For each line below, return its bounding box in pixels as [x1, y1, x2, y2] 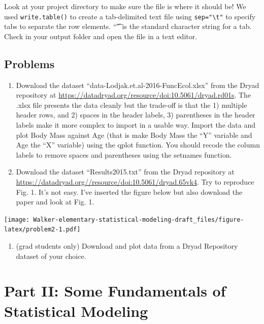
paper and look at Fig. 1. [16, 196, 94, 207]
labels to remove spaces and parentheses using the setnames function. [16, 149, 232, 160]
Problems [4, 55, 55, 71]
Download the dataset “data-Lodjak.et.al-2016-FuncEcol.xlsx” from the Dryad [16, 79, 259, 90]
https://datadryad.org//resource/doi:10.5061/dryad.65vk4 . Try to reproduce [16, 176, 254, 187]
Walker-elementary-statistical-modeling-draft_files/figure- [33, 216, 244, 223]
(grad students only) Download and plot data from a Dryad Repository [16, 241, 238, 251]
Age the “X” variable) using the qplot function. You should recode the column [16, 139, 260, 150]
